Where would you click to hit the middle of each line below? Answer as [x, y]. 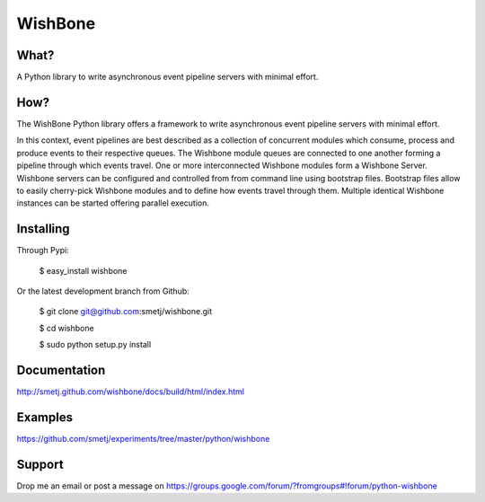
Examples [45, 417]
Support [40, 464]
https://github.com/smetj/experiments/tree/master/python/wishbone [143, 438]
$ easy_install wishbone [83, 270]
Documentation [61, 370]
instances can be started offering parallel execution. [113, 203]
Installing [44, 229]
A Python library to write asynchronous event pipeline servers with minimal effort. [168, 77]
